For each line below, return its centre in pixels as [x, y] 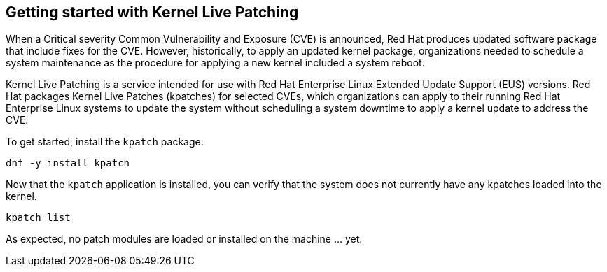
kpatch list [38, 218]
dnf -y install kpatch [68, 163]
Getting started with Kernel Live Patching [152, 12]
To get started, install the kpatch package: [105, 142]
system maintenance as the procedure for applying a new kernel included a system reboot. [215, 63]
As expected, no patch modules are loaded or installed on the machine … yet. [184, 239]
